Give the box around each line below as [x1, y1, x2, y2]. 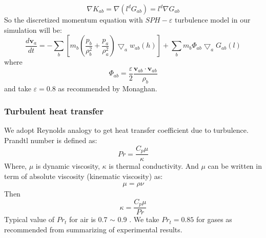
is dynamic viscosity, [35, 161, 100, 171]
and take [4, 83, 31, 93]
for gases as [196, 214, 232, 225]
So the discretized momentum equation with [4, 14, 143, 25]
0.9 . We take [117, 214, 159, 225]
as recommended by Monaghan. [58, 83, 157, 93]
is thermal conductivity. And [109, 161, 199, 171]
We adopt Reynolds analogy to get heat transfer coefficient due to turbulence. [4, 125, 249, 135]
